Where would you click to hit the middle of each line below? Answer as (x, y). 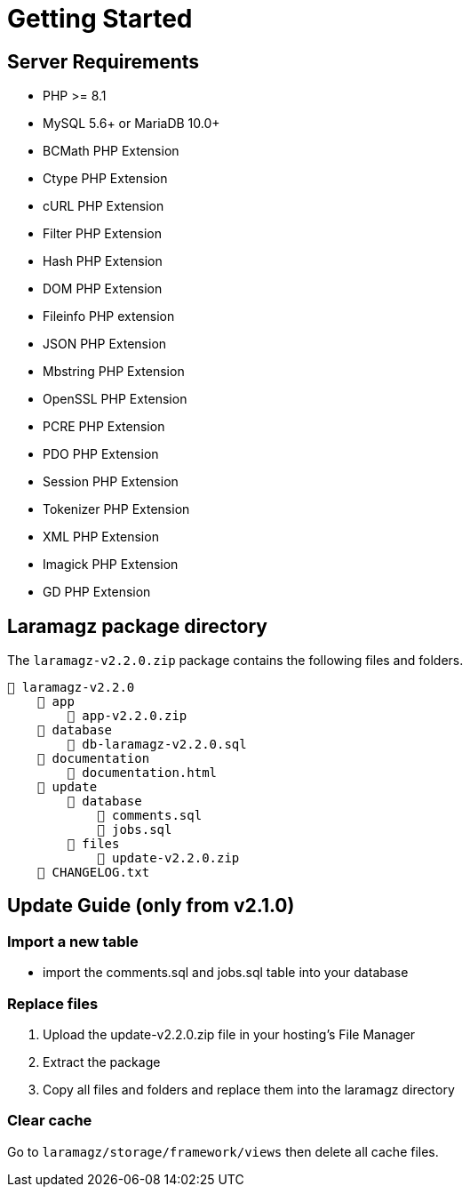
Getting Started (100, 19)
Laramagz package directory (137, 626)
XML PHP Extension (101, 537)
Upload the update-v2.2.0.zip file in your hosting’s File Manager (229, 1034)
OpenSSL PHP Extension (115, 399)
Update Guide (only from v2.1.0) (151, 906)
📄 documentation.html (142, 773)
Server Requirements (104, 61)
